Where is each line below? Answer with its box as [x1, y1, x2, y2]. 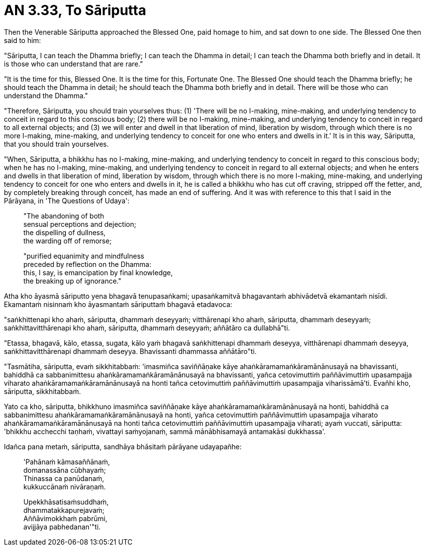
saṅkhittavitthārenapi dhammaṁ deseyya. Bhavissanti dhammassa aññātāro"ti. [4, 347, 257, 355]
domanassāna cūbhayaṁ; [23, 465, 106, 474]
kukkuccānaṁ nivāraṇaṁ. [23, 482, 106, 491]
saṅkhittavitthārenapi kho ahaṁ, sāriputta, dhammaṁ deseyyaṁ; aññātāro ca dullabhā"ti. [4, 323, 290, 332]
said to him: [4, 36, 41, 44]
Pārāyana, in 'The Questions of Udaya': [4, 196, 130, 205]
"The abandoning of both [23, 211, 104, 220]
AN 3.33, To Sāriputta [4, 2, 146, 19]
